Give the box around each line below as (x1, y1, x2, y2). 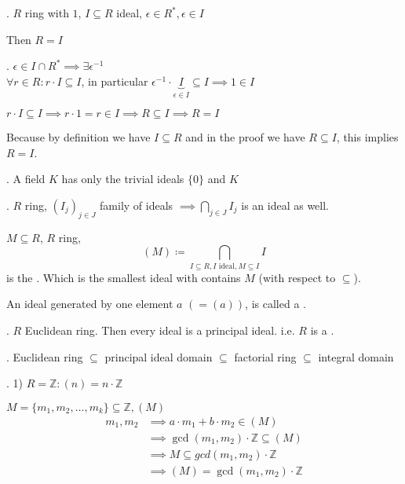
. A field (6, 170, 46, 187)
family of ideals (100, 197, 173, 213)
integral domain (318, 348, 394, 365)
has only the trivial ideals (61, 170, 184, 187)
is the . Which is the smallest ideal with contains (6, 269, 241, 285)
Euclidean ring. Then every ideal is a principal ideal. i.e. (24, 321, 295, 338)
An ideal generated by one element (6, 295, 173, 312)
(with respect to (258, 269, 336, 285)
